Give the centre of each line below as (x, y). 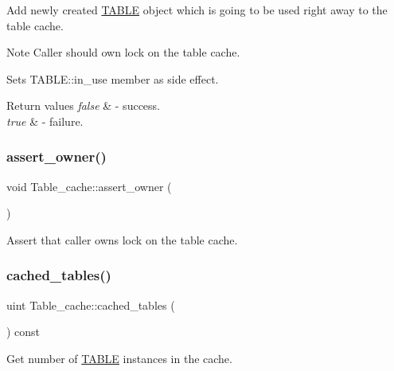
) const (23, 332)
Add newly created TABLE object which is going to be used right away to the (197, 10)
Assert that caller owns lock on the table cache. (122, 239)
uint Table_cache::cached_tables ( (91, 305)
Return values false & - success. (83, 105)
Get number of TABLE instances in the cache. (119, 358)
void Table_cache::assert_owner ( (89, 186)
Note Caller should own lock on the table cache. (123, 52)
